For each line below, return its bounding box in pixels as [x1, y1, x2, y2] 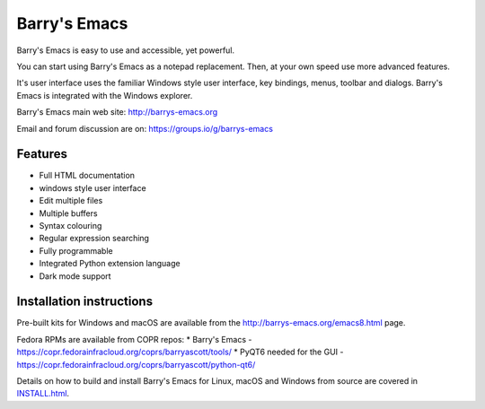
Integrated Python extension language [39, 258, 181, 269]
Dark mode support [39, 270, 111, 282]
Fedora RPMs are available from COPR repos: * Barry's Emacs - [16, 334, 252, 344]
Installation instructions [16, 294, 153, 309]
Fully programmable [39, 245, 113, 256]
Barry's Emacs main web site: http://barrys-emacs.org [16, 107, 218, 117]
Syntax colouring [39, 220, 102, 231]
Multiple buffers [39, 207, 98, 219]
